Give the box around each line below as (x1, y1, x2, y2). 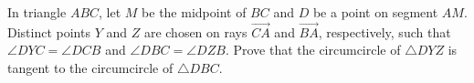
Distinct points (7, 22, 90, 41)
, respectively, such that (318, 22, 451, 41)
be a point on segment (312, 3, 438, 21)
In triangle (7, 3, 67, 21)
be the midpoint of (142, 3, 247, 21)
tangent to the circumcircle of (7, 58, 174, 77)
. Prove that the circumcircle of (225, 40, 401, 59)
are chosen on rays (143, 22, 248, 41)
